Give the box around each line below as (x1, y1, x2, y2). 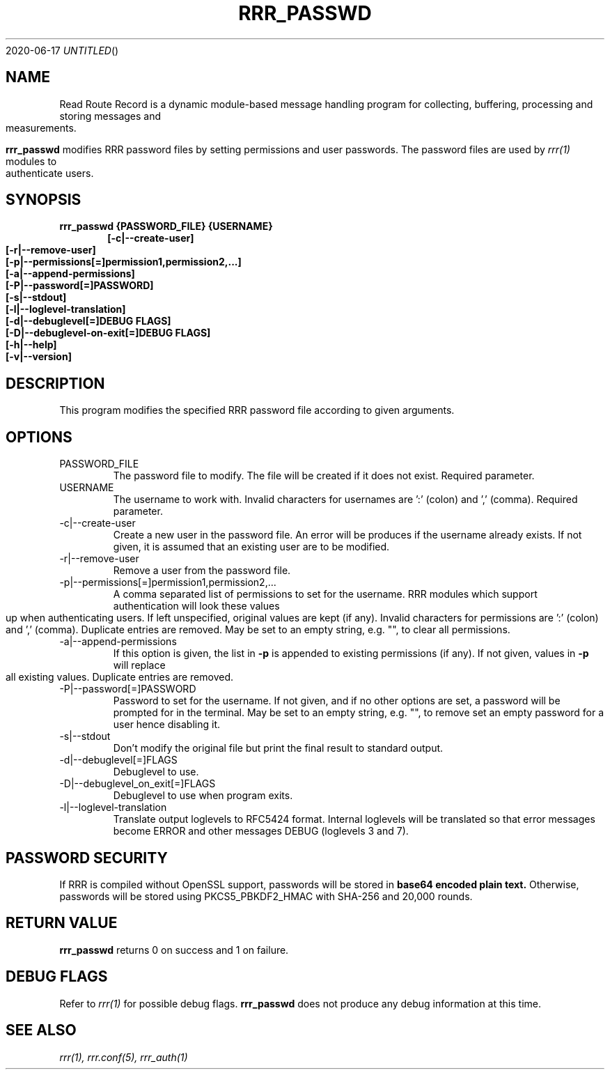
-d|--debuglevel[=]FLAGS (59, 754, 178, 766)
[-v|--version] (6, 350, 72, 363)
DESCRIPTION (6, 374, 105, 392)
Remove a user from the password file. (113, 564, 291, 577)
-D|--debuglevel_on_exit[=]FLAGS (59, 778, 216, 790)
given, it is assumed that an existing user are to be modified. (113, 541, 390, 553)
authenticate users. (6, 167, 94, 179)
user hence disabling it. (113, 718, 221, 731)
